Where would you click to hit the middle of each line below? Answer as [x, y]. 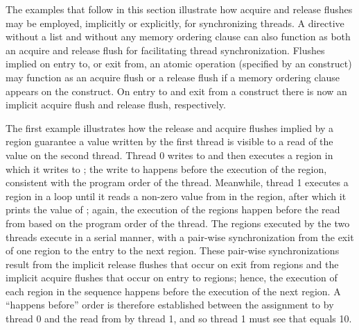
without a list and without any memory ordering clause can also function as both [178, 36]
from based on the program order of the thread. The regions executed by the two [178, 223]
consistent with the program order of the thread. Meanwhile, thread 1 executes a [177, 182]
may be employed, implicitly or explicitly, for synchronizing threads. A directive [175, 23]
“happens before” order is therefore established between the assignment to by [170, 305]
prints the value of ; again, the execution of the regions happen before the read [173, 209]
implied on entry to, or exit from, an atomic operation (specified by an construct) [179, 64]
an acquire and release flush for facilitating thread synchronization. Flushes [165, 50]
